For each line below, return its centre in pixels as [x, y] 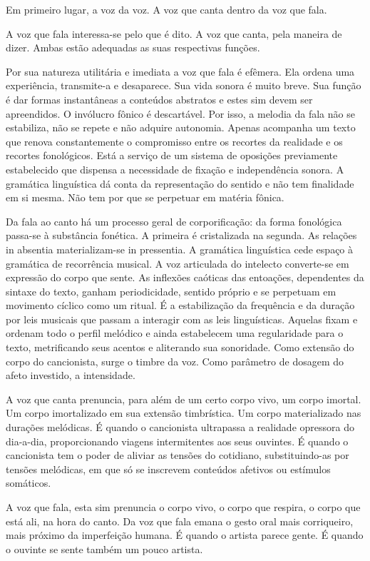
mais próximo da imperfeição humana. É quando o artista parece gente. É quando [185, 535]
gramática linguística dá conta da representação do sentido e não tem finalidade [180, 183]
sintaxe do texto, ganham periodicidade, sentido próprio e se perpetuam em [171, 291]
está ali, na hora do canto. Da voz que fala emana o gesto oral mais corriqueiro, [180, 521]
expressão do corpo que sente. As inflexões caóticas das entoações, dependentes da [185, 277]
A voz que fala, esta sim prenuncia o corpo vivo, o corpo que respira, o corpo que [183, 507]
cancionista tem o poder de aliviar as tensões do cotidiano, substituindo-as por [178, 455]
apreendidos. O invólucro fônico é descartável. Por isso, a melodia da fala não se [180, 113]
